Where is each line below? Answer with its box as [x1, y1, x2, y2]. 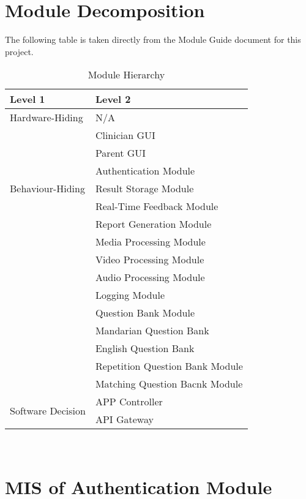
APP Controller [95, 394, 163, 409]
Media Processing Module [95, 234, 206, 249]
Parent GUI [95, 146, 146, 160]
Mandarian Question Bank [95, 323, 209, 338]
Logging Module [95, 288, 165, 302]
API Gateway [95, 412, 154, 427]
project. [5, 45, 34, 58]
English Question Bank [95, 341, 195, 356]
